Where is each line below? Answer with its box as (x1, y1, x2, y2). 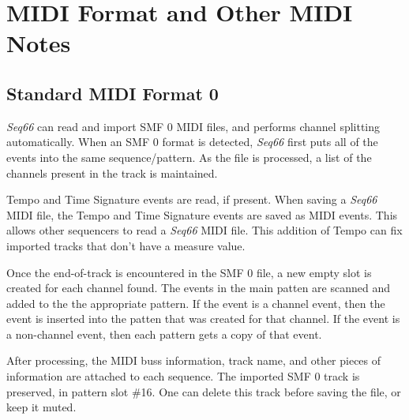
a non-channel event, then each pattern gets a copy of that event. (6, 325, 322, 342)
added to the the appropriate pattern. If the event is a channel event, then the (6, 294, 385, 311)
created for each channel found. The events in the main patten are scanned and (6, 279, 390, 296)
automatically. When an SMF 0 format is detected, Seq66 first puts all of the (6, 133, 378, 150)
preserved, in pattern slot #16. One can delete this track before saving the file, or (6, 383, 401, 399)
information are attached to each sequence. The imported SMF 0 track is (6, 368, 360, 384)
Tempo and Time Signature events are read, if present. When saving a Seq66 (6, 191, 377, 208)
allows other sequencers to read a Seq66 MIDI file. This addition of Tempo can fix (6, 222, 403, 238)
